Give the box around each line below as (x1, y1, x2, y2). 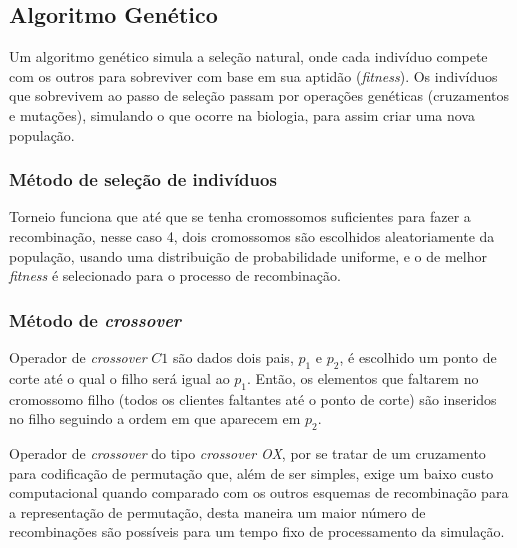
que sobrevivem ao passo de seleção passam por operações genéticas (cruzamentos (9, 85, 510, 106)
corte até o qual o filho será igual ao (9, 367, 230, 388)
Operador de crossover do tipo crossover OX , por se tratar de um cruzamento (9, 442, 486, 463)
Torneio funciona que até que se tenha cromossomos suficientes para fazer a (9, 206, 471, 227)
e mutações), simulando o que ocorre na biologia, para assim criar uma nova (9, 104, 475, 125)
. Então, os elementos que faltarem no (247, 367, 479, 388)
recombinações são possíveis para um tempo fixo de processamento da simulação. (9, 521, 505, 542)
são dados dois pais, (172, 346, 294, 367)
